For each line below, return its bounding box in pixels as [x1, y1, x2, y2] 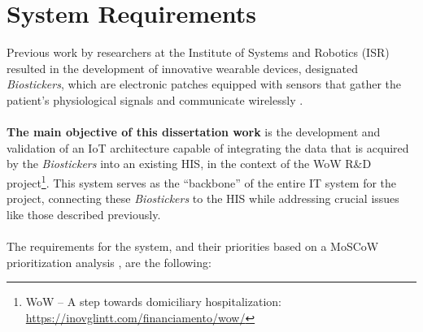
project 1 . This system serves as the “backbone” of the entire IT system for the [7, 171, 397, 191]
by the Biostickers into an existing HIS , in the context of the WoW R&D [7, 155, 372, 172]
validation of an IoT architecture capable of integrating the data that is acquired [7, 139, 409, 156]
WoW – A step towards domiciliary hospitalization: [25, 293, 281, 310]
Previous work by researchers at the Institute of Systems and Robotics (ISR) [7, 44, 390, 61]
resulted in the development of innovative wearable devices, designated [7, 59, 358, 76]
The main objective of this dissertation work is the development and [7, 123, 381, 140]
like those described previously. [7, 205, 161, 222]
